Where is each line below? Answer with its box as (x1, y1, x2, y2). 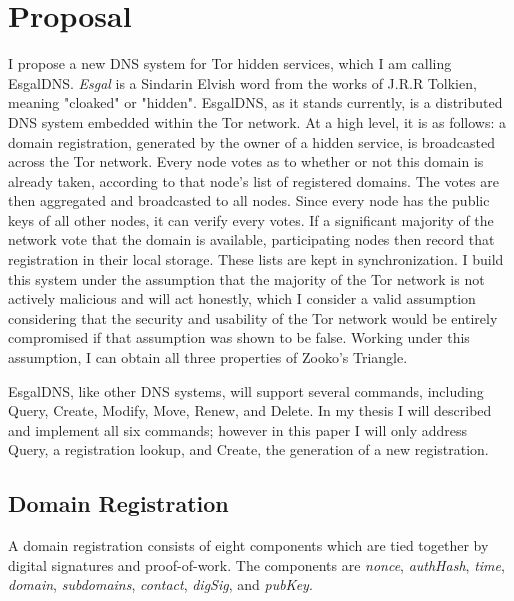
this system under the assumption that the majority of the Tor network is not (8, 268, 485, 289)
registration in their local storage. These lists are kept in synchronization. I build (8, 249, 504, 270)
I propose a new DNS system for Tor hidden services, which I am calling (8, 53, 452, 74)
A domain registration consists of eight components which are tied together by (8, 535, 489, 556)
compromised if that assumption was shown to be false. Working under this (8, 327, 470, 348)
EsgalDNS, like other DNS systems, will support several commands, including (8, 380, 484, 401)
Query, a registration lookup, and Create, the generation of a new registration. (8, 439, 489, 460)
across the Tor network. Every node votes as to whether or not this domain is (8, 151, 484, 172)
